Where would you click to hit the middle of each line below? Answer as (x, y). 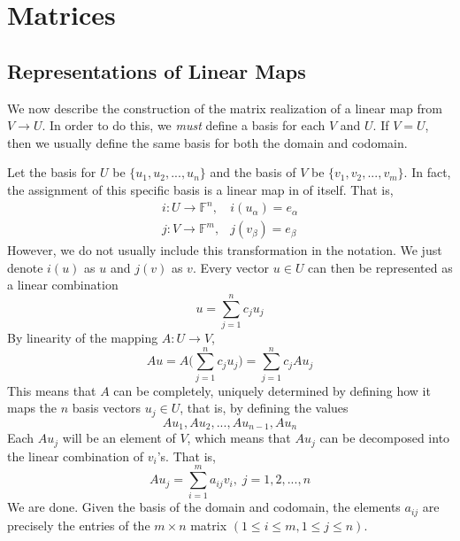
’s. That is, (186, 456)
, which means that (239, 438)
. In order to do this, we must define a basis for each (184, 125)
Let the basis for (52, 172)
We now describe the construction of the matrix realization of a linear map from (225, 108)
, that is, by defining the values (264, 408)
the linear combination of (76, 456)
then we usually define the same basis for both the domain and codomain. (207, 142)
